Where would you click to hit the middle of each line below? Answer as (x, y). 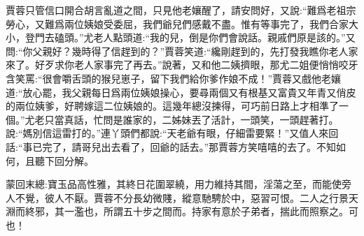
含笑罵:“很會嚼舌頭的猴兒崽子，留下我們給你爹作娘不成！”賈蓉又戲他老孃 (174, 78)
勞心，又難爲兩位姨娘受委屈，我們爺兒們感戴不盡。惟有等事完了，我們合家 (177, 23)
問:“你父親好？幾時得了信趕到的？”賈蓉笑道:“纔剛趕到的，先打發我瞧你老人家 (182, 51)
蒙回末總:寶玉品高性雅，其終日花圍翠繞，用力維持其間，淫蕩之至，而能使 (174, 184)
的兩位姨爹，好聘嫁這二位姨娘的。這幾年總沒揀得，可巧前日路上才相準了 (172, 106)
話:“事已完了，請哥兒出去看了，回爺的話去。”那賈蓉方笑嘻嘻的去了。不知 (171, 146)
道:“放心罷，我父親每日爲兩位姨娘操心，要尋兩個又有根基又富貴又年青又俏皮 (181, 92)
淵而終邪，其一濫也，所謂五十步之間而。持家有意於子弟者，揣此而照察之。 (177, 211)
